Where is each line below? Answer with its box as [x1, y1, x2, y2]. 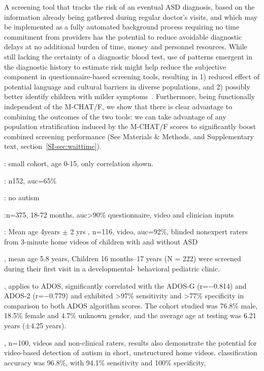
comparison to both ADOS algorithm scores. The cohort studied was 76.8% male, [4, 300, 258, 311]
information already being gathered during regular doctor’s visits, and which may [4, 11, 258, 22]
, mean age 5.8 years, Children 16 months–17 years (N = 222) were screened [4, 253, 241, 264]
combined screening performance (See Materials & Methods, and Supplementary [4, 131, 254, 141]
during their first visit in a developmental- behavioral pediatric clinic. [4, 263, 220, 274]
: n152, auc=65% [4, 175, 57, 185]
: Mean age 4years [4, 226, 60, 237]
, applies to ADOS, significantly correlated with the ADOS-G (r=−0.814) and [4, 280, 247, 291]
